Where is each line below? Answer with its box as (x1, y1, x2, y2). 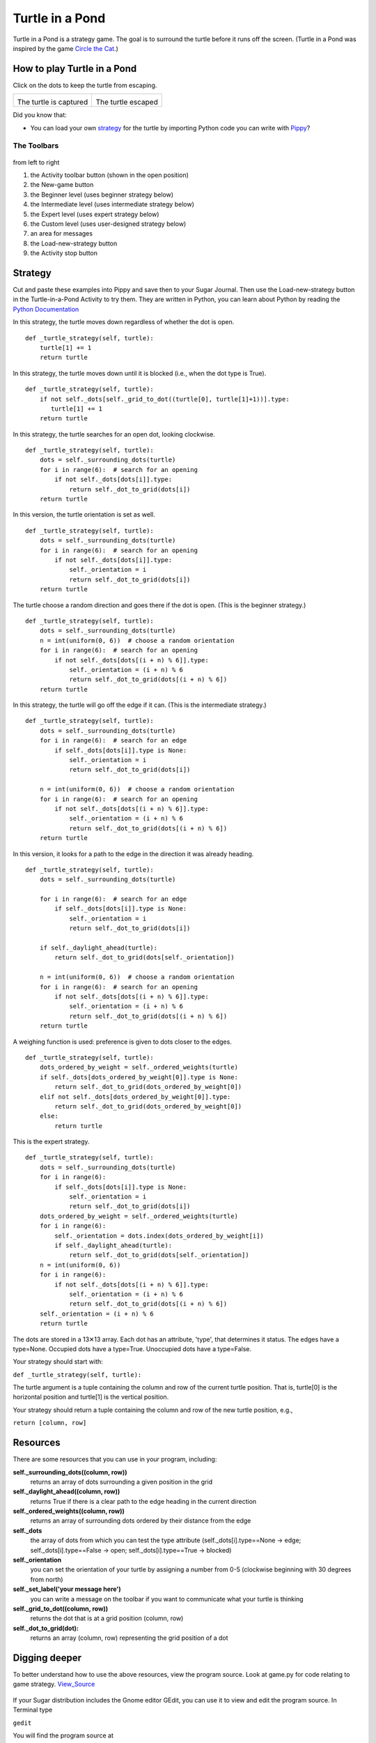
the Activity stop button (30, 249, 97, 257)
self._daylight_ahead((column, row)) (13, 1487, 120, 1495)
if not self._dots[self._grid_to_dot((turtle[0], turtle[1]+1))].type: (39, 395, 290, 403)
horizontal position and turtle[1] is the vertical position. (13, 1393, 169, 1401)
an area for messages (30, 229, 93, 238)
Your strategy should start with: (13, 1357, 104, 1366)
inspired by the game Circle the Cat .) (13, 44, 118, 52)
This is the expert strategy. (13, 1137, 90, 1146)
